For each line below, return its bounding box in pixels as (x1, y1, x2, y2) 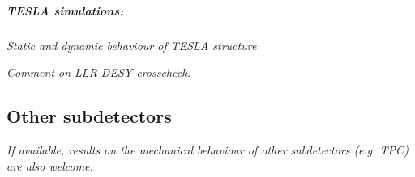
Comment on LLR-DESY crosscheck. (6, 64, 190, 81)
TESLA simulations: (6, 2, 124, 19)
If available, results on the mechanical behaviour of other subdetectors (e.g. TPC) (6, 141, 409, 158)
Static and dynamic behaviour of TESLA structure (6, 36, 257, 53)
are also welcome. (6, 157, 93, 174)
